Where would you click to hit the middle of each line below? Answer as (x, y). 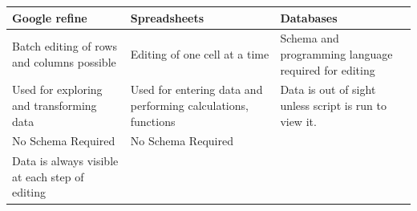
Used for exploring (57, 89)
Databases (309, 17)
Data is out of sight (328, 89)
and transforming (55, 105)
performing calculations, (189, 105)
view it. (298, 121)
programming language (336, 53)
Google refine (50, 17)
